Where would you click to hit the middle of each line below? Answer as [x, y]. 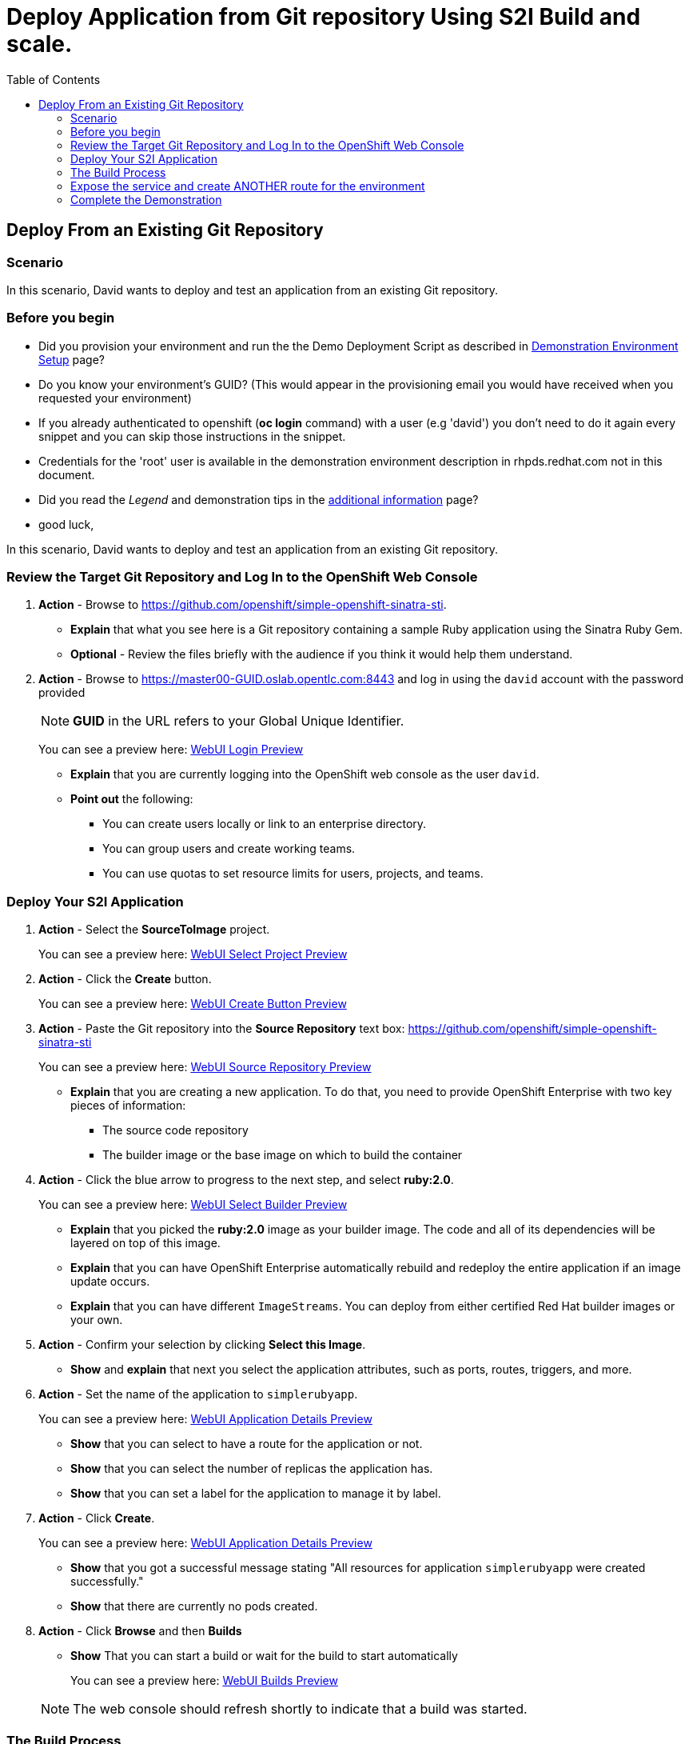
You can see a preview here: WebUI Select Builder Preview [193, 1205]
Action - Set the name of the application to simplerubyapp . [198, 1394]
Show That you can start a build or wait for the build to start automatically [264, 1656]
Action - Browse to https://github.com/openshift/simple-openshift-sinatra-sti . [243, 605]
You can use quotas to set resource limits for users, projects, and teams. [293, 874]
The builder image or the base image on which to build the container [283, 1155]
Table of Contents [54, 79]
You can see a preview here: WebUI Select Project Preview [193, 954]
